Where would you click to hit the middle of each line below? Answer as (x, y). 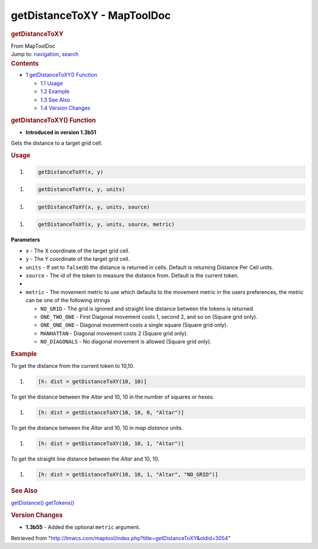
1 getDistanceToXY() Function (61, 75)
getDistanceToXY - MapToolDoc (91, 15)
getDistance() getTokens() (43, 503)
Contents (25, 63)
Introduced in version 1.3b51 (61, 132)
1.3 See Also (55, 100)
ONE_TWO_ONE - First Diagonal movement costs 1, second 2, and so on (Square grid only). (149, 316)
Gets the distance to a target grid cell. (57, 143)
